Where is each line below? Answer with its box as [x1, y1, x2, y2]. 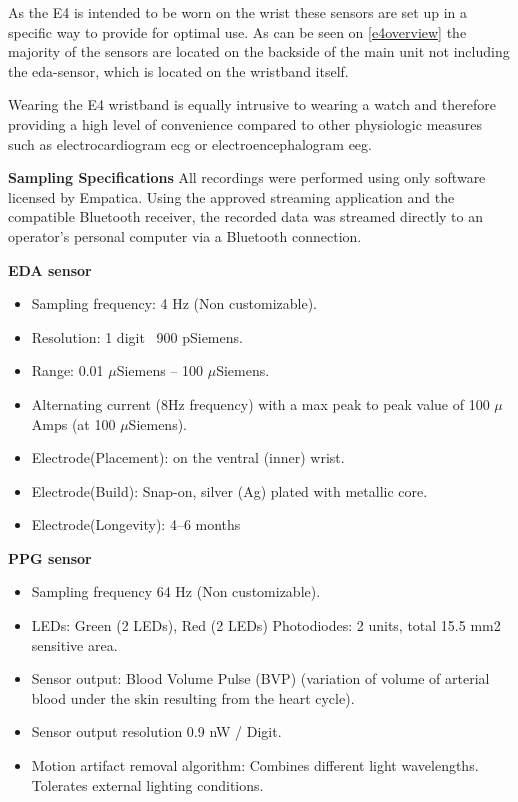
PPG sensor [8, 547, 92, 568]
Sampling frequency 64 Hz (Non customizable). [31, 581, 321, 602]
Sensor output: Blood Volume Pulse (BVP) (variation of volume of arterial [31, 668, 490, 689]
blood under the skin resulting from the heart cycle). [31, 687, 355, 708]
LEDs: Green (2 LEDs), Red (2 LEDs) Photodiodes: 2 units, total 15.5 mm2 [31, 615, 501, 636]
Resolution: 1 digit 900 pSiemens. [31, 326, 243, 347]
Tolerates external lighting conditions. [31, 774, 264, 795]
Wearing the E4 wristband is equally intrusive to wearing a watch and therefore [8, 94, 496, 115]
